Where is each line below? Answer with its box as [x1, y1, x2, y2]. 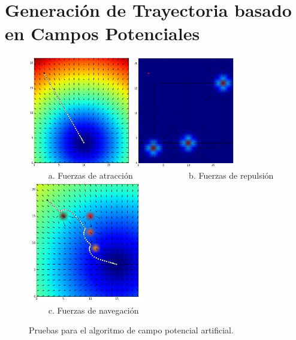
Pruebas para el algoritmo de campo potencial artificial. [29, 324, 234, 336]
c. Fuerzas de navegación [48, 303, 139, 316]
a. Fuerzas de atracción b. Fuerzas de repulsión [48, 169, 274, 182]
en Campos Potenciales [5, 21, 200, 46]
